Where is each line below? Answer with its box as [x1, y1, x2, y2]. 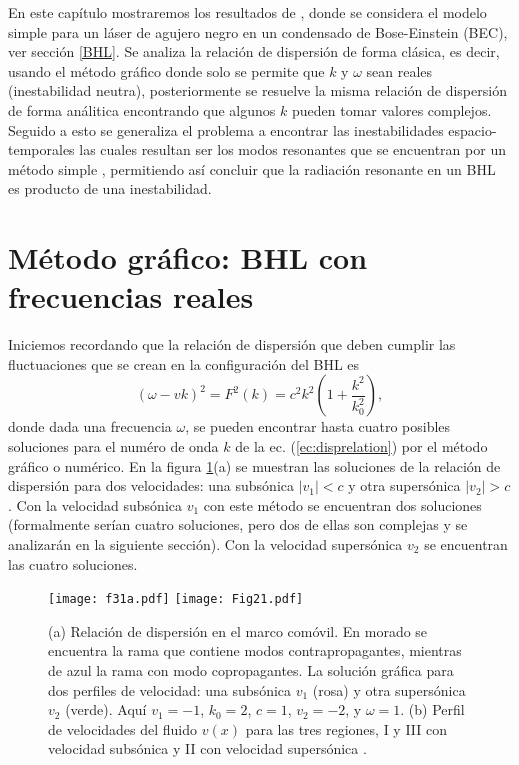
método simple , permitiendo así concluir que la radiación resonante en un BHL [8, 158, 496, 179]
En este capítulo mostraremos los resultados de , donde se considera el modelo [8, 2, 487, 22]
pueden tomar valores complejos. [291, 99, 492, 120]
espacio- [448, 119, 497, 140]
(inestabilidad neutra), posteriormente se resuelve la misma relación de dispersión [8, 80, 507, 101]
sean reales [366, 60, 433, 81]
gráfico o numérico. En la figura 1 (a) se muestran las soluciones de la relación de [8, 455, 501, 476]
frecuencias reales [8, 276, 254, 317]
